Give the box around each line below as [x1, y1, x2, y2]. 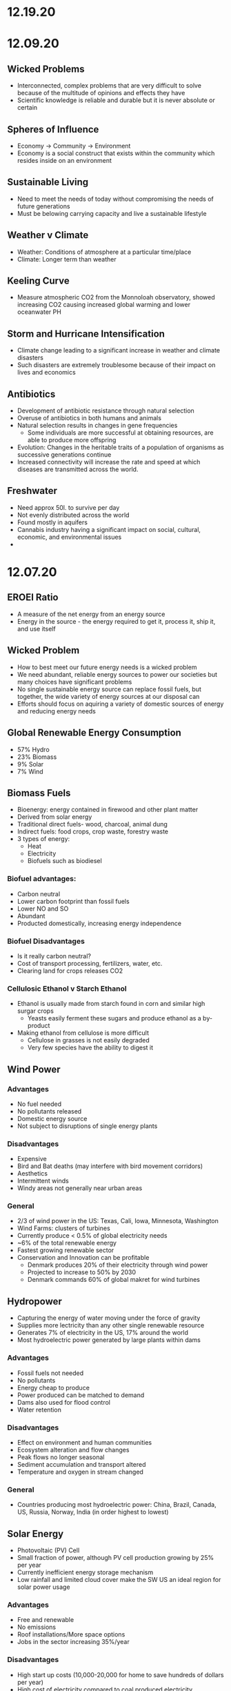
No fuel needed [17, 1100, 62, 1108]
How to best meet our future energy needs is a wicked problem [17, 663, 197, 671]
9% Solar [17, 760, 44, 768]
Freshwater [7, 485, 57, 497]
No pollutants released [17, 1107, 82, 1115]
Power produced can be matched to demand [17, 1391, 145, 1399]
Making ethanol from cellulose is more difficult [17, 1029, 150, 1037]
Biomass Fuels [7, 787, 71, 799]
